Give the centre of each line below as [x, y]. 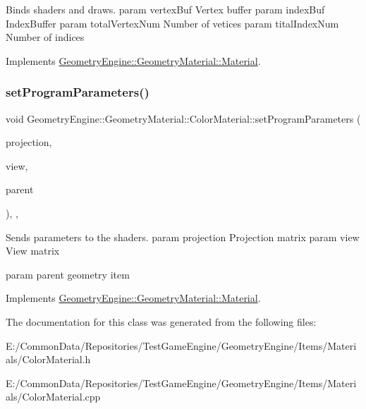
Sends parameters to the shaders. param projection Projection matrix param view [183, 237]
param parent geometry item [68, 274]
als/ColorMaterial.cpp [53, 397]
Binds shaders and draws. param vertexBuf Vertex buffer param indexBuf [165, 9]
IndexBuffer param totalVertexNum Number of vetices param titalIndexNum [172, 23]
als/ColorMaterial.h [48, 359]
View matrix [33, 251]
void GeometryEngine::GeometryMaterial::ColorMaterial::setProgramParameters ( [183, 118]
